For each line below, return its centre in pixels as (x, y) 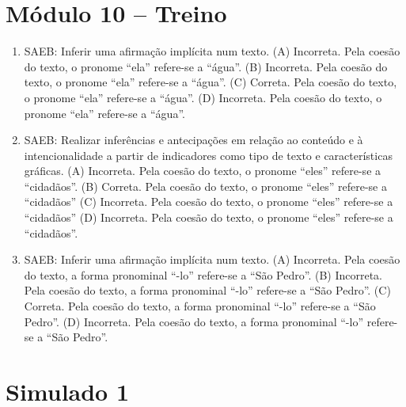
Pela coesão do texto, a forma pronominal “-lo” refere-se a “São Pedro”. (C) (207, 290)
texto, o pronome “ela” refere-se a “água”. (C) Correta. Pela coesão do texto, (211, 82)
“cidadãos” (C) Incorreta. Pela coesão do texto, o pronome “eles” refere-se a (209, 202)
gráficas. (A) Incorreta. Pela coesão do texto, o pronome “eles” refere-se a (203, 171)
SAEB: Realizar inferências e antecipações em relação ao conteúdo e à (194, 140)
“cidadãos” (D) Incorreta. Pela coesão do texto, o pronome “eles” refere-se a (209, 217)
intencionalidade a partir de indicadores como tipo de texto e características (208, 155)
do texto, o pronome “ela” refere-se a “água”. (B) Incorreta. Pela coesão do (206, 66)
